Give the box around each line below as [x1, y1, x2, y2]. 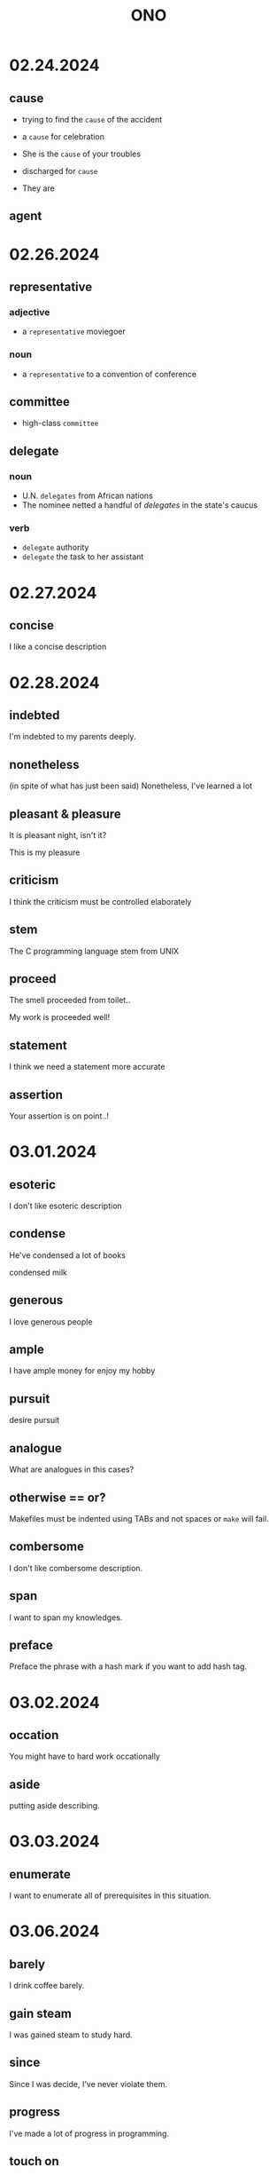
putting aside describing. [9, 1800, 100, 1811]
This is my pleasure [9, 847, 81, 858]
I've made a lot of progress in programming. [9, 2128, 170, 2139]
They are [21, 183, 55, 194]
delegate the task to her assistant [21, 551, 144, 562]
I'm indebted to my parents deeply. [9, 732, 136, 742]
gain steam [9, 2005, 73, 2021]
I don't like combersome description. [9, 1562, 143, 1573]
